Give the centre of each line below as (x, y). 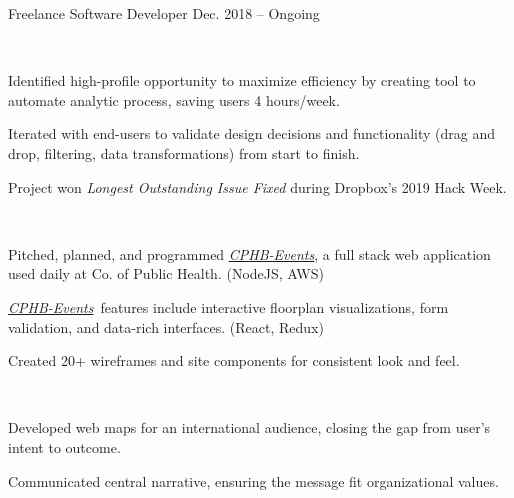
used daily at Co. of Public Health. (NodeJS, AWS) (166, 273)
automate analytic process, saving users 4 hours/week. (174, 99)
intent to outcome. (64, 446)
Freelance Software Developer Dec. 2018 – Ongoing (164, 13)
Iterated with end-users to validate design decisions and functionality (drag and (252, 133)
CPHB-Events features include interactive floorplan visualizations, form (228, 306)
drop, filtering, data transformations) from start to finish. (184, 152)
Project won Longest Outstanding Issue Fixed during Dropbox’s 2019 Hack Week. (257, 186)
